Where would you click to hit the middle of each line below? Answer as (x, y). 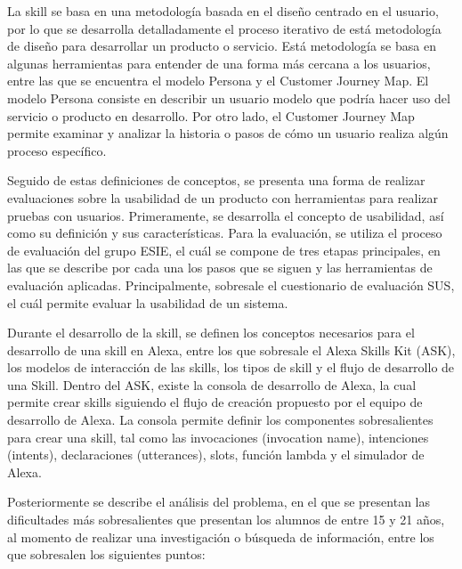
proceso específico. (57, 150)
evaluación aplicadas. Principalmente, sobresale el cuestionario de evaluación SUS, (231, 284)
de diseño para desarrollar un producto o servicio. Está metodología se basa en (222, 46)
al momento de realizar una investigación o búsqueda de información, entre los (221, 536)
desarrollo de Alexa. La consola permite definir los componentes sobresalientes (220, 420)
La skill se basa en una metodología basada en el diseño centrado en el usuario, (223, 11)
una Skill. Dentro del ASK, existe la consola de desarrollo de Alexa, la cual (212, 384)
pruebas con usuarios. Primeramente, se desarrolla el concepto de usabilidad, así (226, 215)
